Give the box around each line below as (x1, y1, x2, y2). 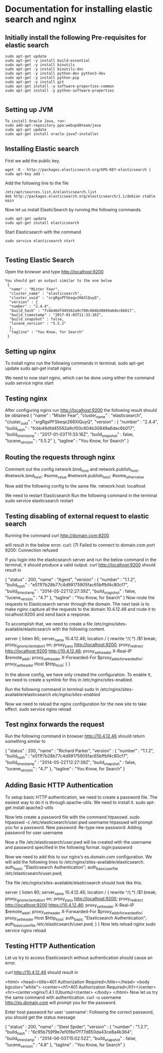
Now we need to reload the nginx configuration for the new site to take (5, 701, 147, 707)
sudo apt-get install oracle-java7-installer (5, 131, 99, 136)
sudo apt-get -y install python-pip (5, 75, 79, 80)
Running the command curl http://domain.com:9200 (5, 533, 109, 538)
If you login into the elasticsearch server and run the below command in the (5, 557, 157, 563)
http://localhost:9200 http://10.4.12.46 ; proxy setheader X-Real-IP (5, 648, 132, 655)
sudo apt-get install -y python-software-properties (5, 88, 114, 93)
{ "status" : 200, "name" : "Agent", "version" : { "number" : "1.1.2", (5, 577, 136, 583)
